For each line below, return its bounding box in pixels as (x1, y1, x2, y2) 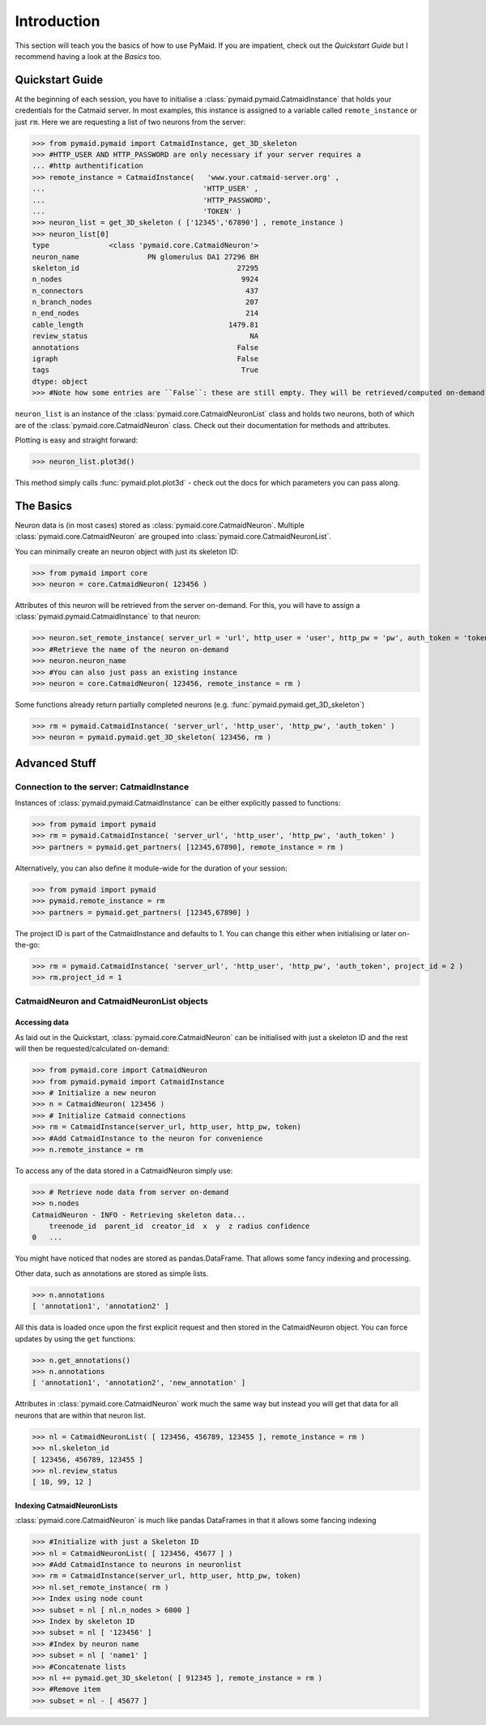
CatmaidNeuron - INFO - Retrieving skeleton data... (32, 1210, 246, 1219)
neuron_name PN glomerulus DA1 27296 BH (32, 252, 259, 261)
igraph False (32, 354, 259, 364)
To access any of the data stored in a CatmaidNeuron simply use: (15, 1166, 233, 1175)
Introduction (15, 12, 100, 30)
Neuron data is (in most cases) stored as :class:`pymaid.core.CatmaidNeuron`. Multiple (15, 520, 305, 530)
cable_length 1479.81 (32, 320, 259, 329)
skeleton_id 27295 (32, 263, 259, 272)
